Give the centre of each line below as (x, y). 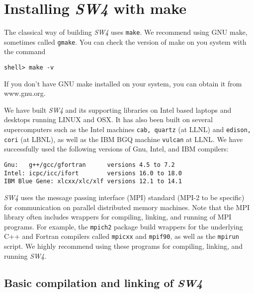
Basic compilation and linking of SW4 (103, 282)
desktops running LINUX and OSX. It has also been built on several (108, 119)
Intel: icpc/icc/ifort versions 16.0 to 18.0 (93, 173)
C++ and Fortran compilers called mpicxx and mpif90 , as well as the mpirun (122, 236)
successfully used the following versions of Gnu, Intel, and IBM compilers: (116, 149)
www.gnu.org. (25, 93)
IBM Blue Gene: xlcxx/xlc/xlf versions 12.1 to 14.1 (93, 182)
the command (25, 51)
